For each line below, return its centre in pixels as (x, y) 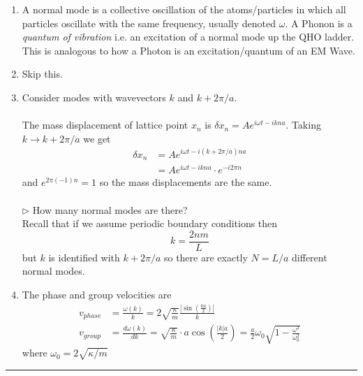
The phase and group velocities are (97, 295)
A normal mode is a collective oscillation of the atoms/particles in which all (184, 9)
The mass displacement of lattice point (105, 125)
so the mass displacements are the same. (186, 182)
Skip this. (42, 74)
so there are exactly (206, 257)
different (310, 257)
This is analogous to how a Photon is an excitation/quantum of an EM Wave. (188, 50)
